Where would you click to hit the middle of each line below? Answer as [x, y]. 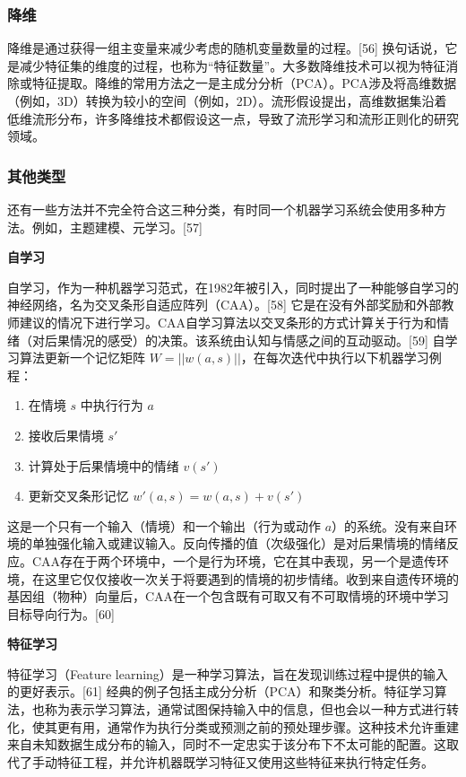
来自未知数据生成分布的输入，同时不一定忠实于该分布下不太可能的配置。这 [227, 744]
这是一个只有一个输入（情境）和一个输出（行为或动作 [164, 525]
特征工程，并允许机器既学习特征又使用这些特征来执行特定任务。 [245, 761]
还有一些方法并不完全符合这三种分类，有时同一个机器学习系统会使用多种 [220, 209]
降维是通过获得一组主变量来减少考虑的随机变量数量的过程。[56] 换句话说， [226, 48]
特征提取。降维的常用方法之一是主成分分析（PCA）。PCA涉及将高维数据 [244, 83]
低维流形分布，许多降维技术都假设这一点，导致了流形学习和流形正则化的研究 [233, 118]
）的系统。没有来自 [388, 525]
